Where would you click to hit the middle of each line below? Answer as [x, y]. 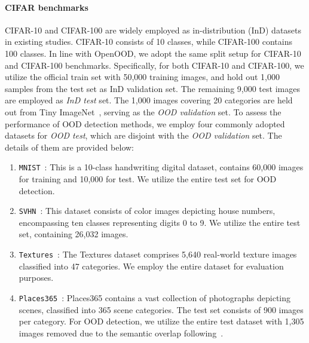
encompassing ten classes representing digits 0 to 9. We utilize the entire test [160, 222]
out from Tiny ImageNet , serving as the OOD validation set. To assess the [143, 111]
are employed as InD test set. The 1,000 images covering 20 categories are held [149, 100]
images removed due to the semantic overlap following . [121, 333]
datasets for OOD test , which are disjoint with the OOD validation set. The [143, 135]
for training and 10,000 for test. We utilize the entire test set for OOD [148, 178]
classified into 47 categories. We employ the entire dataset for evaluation [151, 266]
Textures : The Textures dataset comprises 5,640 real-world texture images [158, 254]
